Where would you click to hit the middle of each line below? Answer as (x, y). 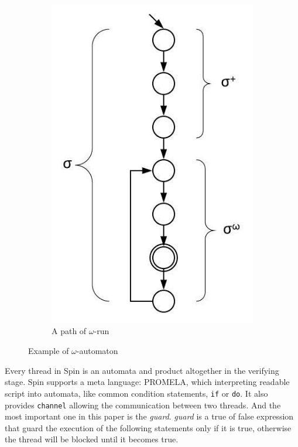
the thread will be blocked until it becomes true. (92, 439)
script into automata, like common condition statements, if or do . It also (136, 393)
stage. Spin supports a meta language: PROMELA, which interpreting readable (147, 382)
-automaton (97, 351)
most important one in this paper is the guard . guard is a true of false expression (149, 416)
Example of (49, 351)
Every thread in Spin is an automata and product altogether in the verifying (142, 370)
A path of (69, 331)
